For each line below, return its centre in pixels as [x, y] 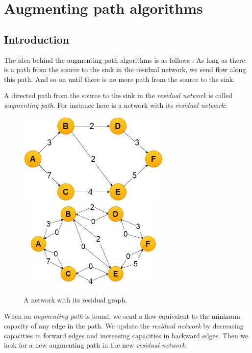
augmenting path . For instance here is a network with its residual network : [115, 105]
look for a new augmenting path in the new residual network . [96, 345]
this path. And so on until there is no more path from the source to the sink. [120, 79]
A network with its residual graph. [76, 299]
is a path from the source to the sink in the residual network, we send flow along [125, 69]
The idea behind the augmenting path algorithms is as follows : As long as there [125, 60]
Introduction [37, 39]
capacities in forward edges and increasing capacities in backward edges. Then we [126, 335]
